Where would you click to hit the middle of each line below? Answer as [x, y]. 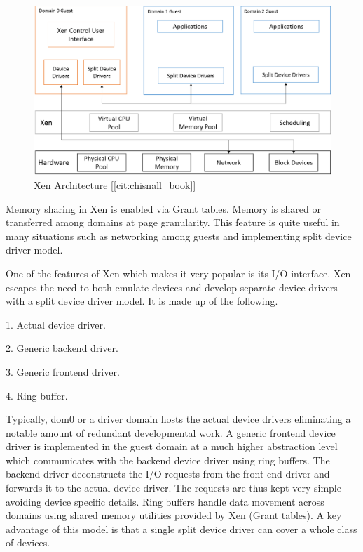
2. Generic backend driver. [62, 348]
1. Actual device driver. [56, 324]
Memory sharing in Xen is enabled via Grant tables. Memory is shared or [163, 208]
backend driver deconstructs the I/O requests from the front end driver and [168, 474]
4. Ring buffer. [37, 395]
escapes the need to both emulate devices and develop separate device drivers [172, 287]
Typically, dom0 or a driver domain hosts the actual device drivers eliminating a [178, 419]
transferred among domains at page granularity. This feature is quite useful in [173, 222]
